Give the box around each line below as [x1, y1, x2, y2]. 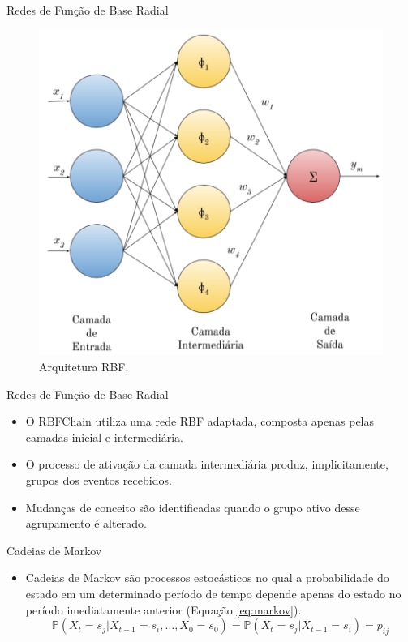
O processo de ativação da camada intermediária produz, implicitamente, [25, 456, 389, 473]
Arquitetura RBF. [39, 357, 129, 374]
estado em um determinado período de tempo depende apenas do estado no [25, 584, 402, 601]
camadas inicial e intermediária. [25, 428, 184, 445]
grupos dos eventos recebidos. [25, 471, 172, 488]
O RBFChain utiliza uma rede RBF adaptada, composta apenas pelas [25, 413, 375, 430]
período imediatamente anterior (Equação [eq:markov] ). [25, 601, 302, 618]
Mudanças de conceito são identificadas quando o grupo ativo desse [25, 499, 360, 516]
